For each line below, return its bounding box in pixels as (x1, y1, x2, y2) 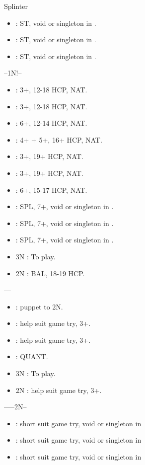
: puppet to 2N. (15, 301, 63, 311)
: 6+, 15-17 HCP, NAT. (15, 184, 87, 195)
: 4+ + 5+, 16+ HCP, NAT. (15, 134, 102, 145)
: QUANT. (15, 351, 48, 362)
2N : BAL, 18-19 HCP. (15, 268, 85, 278)
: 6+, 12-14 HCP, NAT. (15, 118, 87, 128)
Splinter (4, 1, 28, 11)
